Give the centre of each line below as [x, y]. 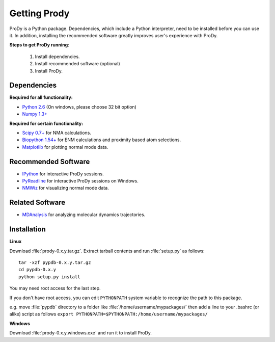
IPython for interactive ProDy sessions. [63, 174]
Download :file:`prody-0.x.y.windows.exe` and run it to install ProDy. [81, 333]
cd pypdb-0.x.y [37, 270]
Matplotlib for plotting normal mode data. [65, 147]
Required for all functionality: [41, 97]
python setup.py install [49, 277]
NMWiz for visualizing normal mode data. [65, 188]
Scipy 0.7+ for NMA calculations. [57, 133]
